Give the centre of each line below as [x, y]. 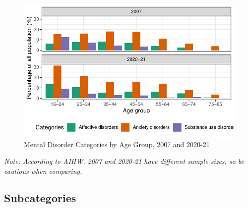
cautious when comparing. [43, 171]
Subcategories [40, 197]
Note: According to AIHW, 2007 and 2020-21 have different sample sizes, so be [124, 161]
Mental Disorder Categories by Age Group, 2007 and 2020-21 [117, 144]
